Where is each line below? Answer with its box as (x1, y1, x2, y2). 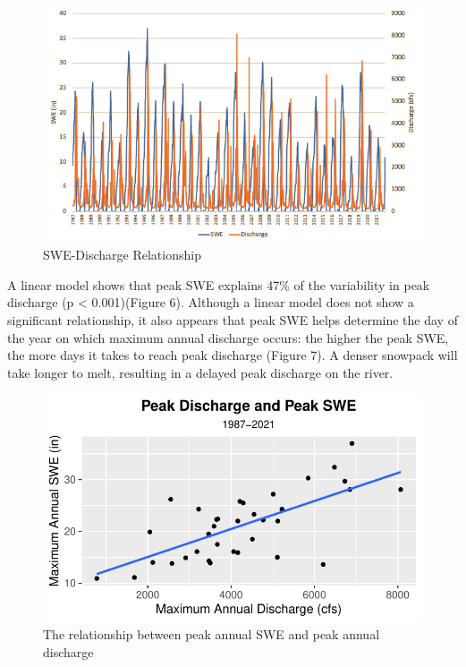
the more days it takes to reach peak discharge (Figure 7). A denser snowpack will (7, 346, 458, 364)
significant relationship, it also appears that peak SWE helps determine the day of (7, 311, 458, 329)
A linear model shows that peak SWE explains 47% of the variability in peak (7, 275, 430, 294)
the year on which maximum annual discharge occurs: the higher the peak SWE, (7, 328, 449, 346)
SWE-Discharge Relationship (43, 245, 201, 264)
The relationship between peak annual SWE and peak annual (43, 625, 380, 644)
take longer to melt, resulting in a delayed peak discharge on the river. (7, 363, 394, 381)
